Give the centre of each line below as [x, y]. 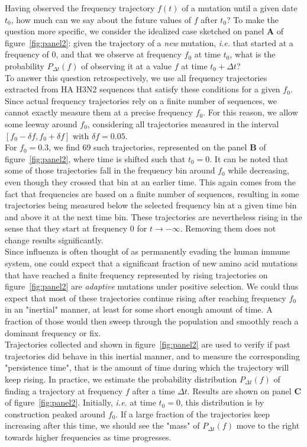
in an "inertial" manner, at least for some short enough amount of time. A [139, 309]
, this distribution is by [222, 402]
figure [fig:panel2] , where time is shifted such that [95, 158]
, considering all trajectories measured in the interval [183, 123]
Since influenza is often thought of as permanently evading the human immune [148, 251]
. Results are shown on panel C [244, 390]
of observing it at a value [127, 65]
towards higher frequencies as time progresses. [88, 437]
